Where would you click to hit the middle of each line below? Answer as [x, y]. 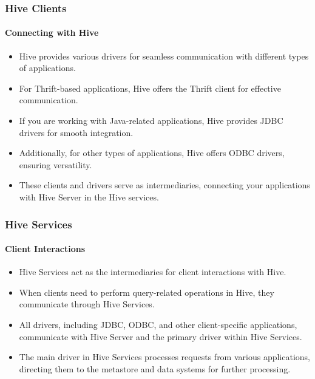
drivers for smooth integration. [76, 132]
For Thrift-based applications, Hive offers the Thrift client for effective [150, 88]
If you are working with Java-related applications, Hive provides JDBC [151, 121]
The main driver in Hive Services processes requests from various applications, [164, 357]
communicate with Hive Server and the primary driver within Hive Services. [161, 336]
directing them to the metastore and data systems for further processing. [155, 368]
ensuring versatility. [56, 164]
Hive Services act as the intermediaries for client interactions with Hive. [153, 272]
